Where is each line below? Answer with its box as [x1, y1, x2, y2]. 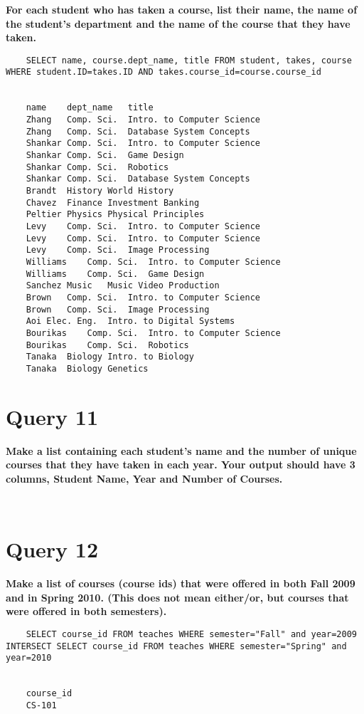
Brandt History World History [26, 186, 174, 196]
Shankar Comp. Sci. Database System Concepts [26, 174, 250, 184]
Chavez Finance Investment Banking [26, 197, 200, 208]
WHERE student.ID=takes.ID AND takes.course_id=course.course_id [6, 67, 321, 78]
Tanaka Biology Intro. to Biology [26, 352, 194, 362]
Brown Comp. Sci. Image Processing [26, 304, 210, 315]
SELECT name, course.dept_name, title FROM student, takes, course [26, 55, 352, 65]
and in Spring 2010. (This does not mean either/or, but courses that [6, 589, 349, 604]
